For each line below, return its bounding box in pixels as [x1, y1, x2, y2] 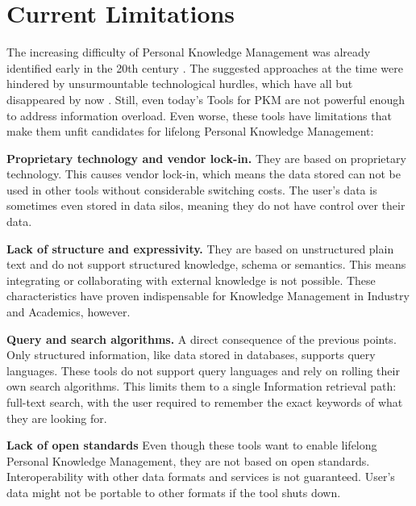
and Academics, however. [6, 303, 131, 320]
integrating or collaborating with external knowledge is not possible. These [6, 271, 376, 288]
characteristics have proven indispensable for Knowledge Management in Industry [6, 287, 410, 304]
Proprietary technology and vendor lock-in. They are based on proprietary [6, 149, 406, 166]
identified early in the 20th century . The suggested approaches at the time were [6, 59, 403, 76]
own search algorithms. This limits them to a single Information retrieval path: [6, 378, 397, 395]
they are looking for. [6, 409, 107, 426]
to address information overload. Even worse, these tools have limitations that [6, 107, 392, 123]
